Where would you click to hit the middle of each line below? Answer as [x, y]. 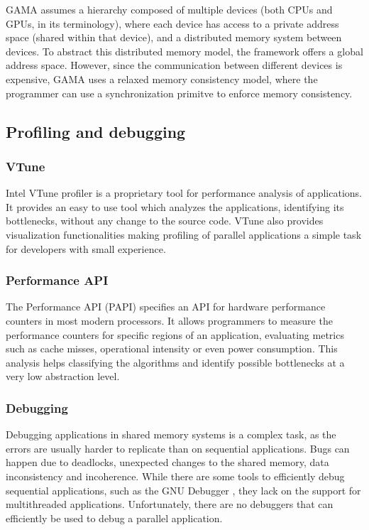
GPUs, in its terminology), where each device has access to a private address [172, 23]
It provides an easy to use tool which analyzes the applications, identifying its [175, 206]
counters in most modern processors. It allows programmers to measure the [169, 320]
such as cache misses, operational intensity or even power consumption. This [172, 348]
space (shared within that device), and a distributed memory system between [174, 37]
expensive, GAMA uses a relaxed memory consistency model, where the [162, 79]
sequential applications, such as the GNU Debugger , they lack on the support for [183, 490]
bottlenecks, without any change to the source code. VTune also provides [165, 221]
